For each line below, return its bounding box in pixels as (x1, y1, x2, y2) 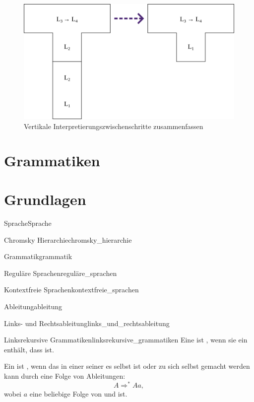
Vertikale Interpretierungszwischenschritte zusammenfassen (24, 121, 203, 131)
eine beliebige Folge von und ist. (29, 388, 127, 399)
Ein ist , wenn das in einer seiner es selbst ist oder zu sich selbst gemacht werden (4, 361, 250, 371)
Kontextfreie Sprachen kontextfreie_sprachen (4, 284, 139, 295)
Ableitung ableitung (4, 301, 63, 311)
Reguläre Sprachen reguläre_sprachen (4, 268, 117, 278)
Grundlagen (4, 189, 86, 209)
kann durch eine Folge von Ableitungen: (4, 370, 126, 381)
